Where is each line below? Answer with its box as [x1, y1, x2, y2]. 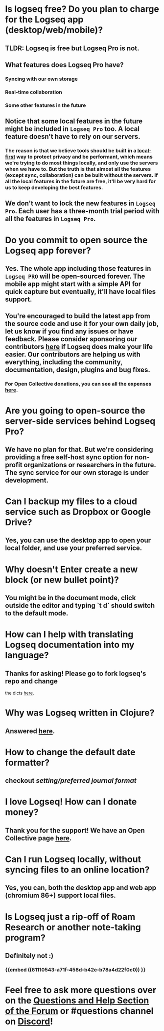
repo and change [5, 677, 58, 685]
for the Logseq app [5, 14, 84, 25]
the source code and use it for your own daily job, [5, 320, 159, 328]
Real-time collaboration [5, 89, 62, 96]
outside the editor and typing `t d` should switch [5, 602, 155, 610]
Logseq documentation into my [5, 639, 135, 650]
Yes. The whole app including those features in [5, 264, 151, 273]
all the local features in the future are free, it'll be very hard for [5, 178, 156, 185]
